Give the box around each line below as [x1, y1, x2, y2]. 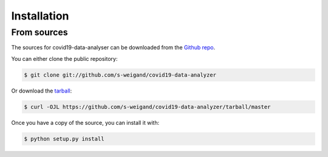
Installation [11, 9, 69, 23]
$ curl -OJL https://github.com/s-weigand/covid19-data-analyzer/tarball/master [24, 103, 271, 110]
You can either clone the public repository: [11, 55, 118, 62]
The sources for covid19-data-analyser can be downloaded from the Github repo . [11, 44, 216, 51]
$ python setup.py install [24, 135, 104, 142]
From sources [11, 27, 68, 38]
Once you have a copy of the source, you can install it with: [11, 119, 160, 126]
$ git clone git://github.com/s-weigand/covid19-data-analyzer [24, 71, 217, 78]
